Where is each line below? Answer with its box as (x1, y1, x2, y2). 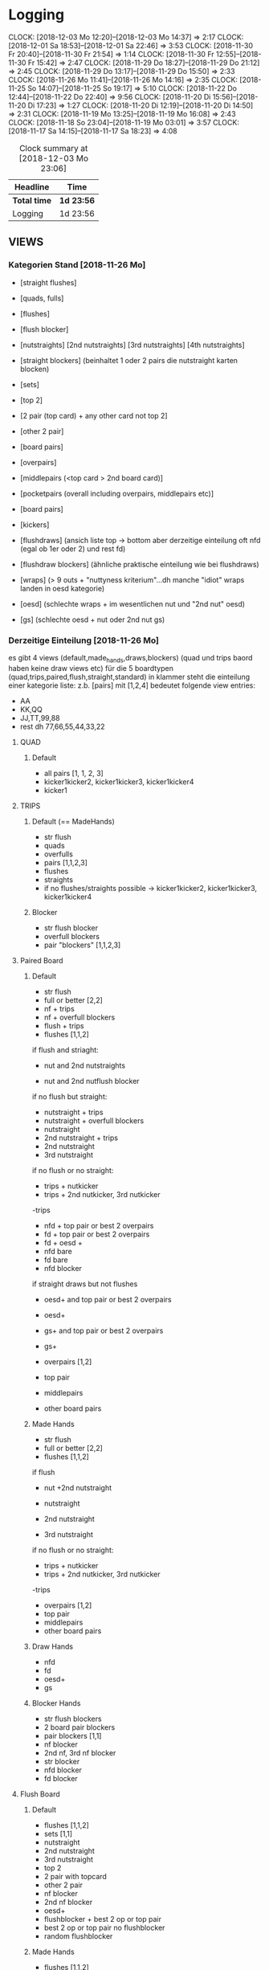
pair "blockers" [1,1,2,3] (43, 940, 121, 950)
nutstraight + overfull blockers (43, 1115, 145, 1126)
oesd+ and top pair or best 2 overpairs (43, 1294, 172, 1304)
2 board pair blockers (43, 1722, 116, 1732)
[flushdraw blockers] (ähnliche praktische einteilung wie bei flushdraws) (19, 559, 259, 569)
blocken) (19, 364, 50, 374)
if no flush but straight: (31, 1091, 108, 1101)
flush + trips (43, 1020, 84, 1030)
